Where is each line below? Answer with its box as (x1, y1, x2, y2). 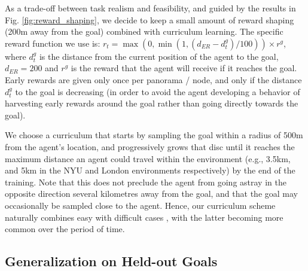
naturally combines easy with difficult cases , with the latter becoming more (5, 211, 283, 223)
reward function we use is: (5, 36, 100, 49)
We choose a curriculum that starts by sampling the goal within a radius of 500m (5, 129, 303, 141)
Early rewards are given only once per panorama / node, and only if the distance (5, 73, 302, 86)
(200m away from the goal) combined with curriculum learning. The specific (5, 25, 283, 38)
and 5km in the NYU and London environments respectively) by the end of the (5, 164, 295, 176)
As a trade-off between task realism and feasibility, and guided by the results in (5, 2, 296, 14)
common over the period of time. (5, 223, 125, 235)
